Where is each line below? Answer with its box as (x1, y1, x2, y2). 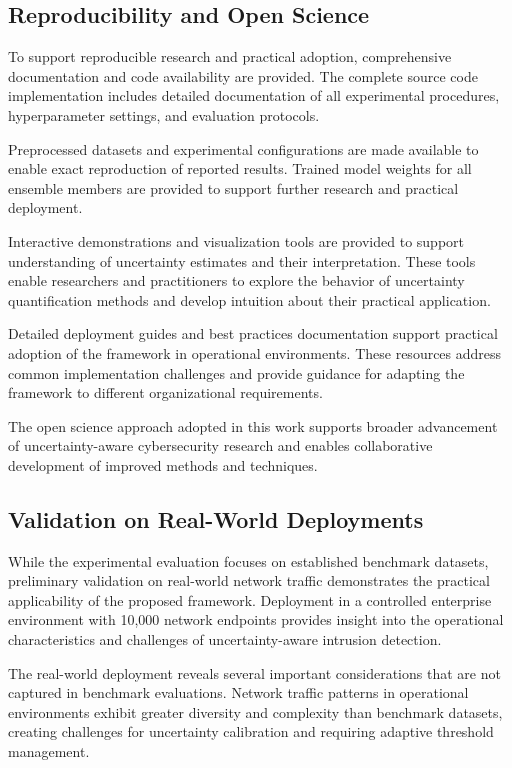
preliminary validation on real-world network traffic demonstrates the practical (8, 570, 490, 591)
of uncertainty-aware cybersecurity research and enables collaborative (8, 435, 433, 456)
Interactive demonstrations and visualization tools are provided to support (8, 230, 465, 251)
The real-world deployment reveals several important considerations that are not (8, 662, 501, 683)
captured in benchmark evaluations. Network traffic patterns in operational (8, 682, 469, 703)
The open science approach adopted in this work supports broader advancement (8, 415, 498, 436)
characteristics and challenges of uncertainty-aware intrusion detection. (8, 629, 442, 650)
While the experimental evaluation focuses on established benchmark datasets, (8, 550, 489, 571)
